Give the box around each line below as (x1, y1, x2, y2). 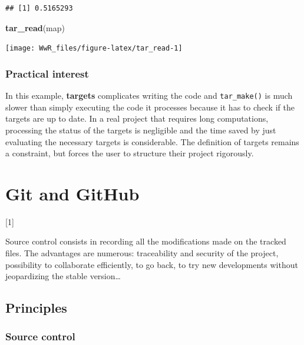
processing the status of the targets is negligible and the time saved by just (5, 123, 276, 136)
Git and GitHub (5, 181, 140, 205)
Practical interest (5, 66, 89, 81)
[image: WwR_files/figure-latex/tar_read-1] (5, 44, 183, 53)
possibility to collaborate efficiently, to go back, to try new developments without (5, 258, 298, 270)
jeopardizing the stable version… (5, 270, 121, 282)
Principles (5, 299, 67, 317)
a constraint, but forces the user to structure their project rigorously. (5, 147, 254, 159)
